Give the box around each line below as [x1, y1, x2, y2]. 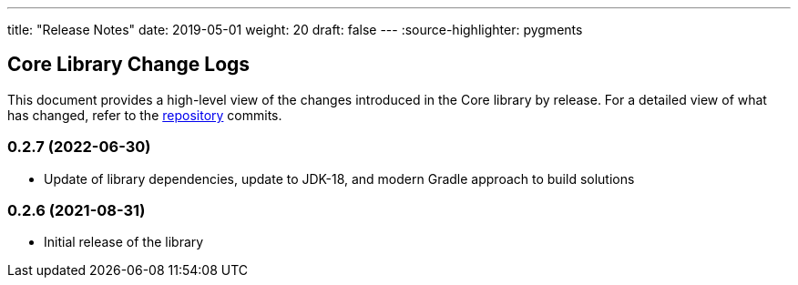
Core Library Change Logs [7, 53, 251, 76]
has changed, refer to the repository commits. [7, 107, 282, 123]
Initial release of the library [44, 234, 204, 250]
